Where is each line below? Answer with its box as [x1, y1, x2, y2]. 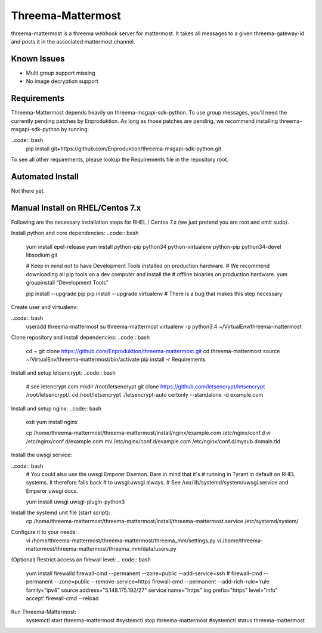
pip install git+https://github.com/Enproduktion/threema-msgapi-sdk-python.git [26, 145, 222, 152]
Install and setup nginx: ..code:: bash [11, 404, 101, 412]
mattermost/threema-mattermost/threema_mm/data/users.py [26, 545, 177, 552]
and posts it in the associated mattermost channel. [11, 38, 135, 45]
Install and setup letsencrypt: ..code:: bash [11, 369, 116, 376]
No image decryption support [26, 78, 98, 85]
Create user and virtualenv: [11, 304, 78, 311]
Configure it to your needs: [11, 529, 78, 536]
